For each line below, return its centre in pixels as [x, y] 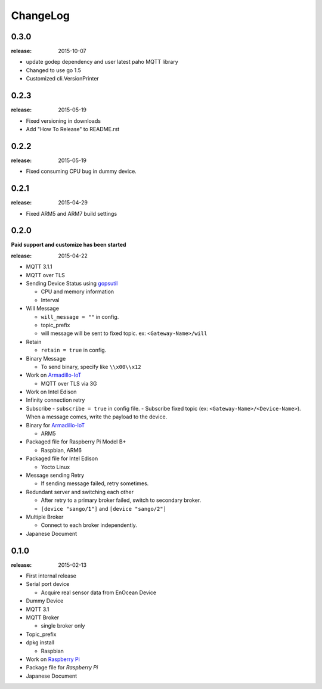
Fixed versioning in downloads [64, 121]
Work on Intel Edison [51, 392]
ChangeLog [40, 15]
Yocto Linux [55, 467]
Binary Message [46, 358]
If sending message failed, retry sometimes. [95, 483]
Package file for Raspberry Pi [62, 668]
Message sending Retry [55, 475]
